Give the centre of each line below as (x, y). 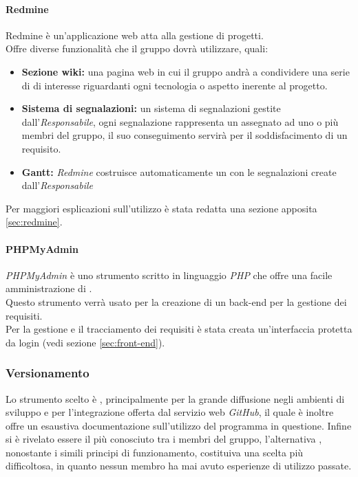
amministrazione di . (49, 288)
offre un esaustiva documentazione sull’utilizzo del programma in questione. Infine (179, 425)
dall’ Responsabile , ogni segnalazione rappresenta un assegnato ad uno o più (180, 121)
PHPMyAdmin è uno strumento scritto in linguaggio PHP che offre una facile (169, 275)
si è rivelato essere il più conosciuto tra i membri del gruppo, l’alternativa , (164, 439)
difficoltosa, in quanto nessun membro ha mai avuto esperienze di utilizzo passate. (179, 466)
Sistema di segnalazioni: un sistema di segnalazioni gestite (151, 108)
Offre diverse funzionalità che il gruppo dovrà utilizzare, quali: (137, 48)
